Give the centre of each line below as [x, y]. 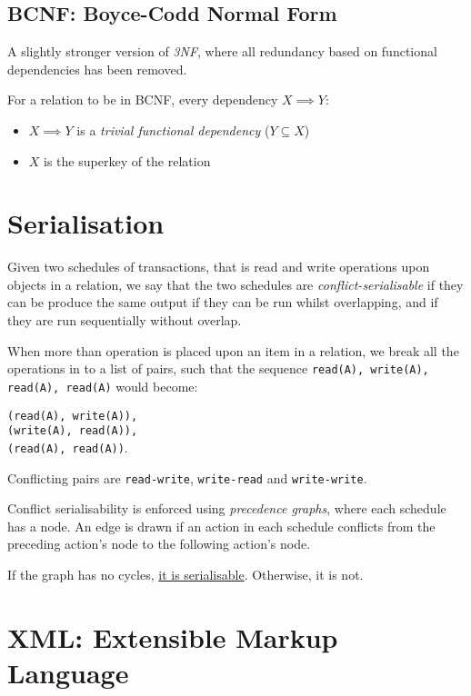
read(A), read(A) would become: [103, 386]
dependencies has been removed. [97, 69]
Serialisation [86, 223]
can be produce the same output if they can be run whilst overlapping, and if [223, 302]
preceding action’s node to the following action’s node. [159, 544]
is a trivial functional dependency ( [173, 129]
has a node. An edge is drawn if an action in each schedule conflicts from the [221, 526]
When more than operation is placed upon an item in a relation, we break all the [233, 350]
